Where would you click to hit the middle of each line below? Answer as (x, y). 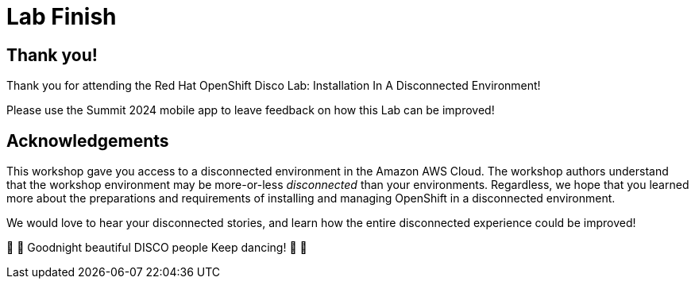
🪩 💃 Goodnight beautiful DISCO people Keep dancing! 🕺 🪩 (157, 248)
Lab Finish (62, 17)
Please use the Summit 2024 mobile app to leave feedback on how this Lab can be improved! (251, 110)
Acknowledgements (88, 141)
